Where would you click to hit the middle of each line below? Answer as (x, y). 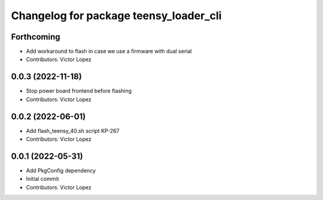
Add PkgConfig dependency (61, 170)
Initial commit (42, 179)
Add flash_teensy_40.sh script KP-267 (73, 131)
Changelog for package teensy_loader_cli (116, 16)
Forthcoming (36, 37)
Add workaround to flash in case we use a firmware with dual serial (109, 51)
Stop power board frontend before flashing (79, 91)
